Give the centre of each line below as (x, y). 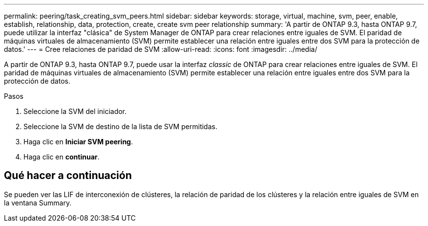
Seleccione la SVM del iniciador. (75, 111)
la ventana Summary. (38, 203)
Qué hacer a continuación (68, 176)
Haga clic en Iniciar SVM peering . (78, 142)
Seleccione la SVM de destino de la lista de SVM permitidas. (120, 126)
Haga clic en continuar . (62, 157)
